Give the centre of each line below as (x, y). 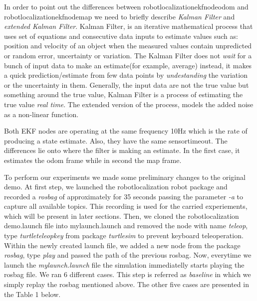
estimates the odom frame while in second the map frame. (93, 160)
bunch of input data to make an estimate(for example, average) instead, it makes (128, 65)
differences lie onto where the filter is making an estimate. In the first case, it (122, 150)
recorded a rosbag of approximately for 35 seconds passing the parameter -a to (124, 196)
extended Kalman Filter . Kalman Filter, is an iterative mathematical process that (128, 26)
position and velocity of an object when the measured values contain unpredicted (128, 46)
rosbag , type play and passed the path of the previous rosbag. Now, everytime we (128, 255)
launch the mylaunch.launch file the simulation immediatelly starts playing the (124, 264)
